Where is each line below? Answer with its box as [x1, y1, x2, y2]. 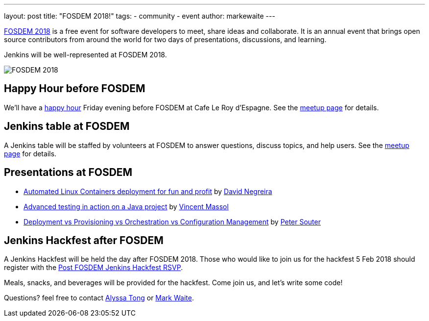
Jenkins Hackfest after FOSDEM [4, 234, 164, 247]
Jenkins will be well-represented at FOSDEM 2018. [4, 50, 167, 59]
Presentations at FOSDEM [4, 166, 133, 179]
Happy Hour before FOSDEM [4, 82, 145, 95]
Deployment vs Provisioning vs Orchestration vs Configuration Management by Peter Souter [24, 217, 321, 226]
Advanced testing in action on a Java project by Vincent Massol [24, 202, 229, 211]
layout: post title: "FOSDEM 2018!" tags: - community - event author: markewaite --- [4, 12, 275, 20]
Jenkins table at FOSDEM [4, 120, 130, 133]
